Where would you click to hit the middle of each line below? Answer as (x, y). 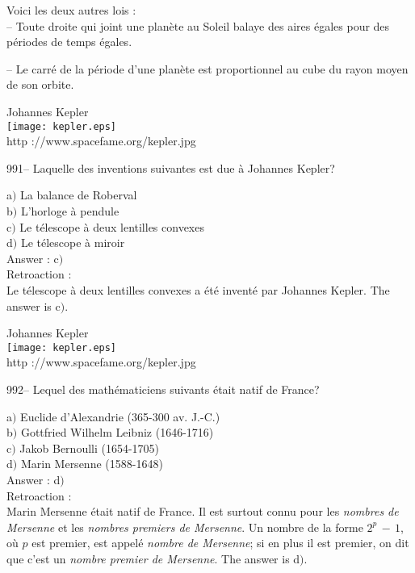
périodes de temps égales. (69, 42)
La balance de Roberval (79, 195)
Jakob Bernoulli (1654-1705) (90, 448)
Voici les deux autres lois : (71, 10)
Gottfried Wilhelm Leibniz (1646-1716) (117, 432)
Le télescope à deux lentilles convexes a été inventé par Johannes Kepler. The (198, 289)
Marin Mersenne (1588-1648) (92, 464)
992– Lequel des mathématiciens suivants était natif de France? (163, 389)
